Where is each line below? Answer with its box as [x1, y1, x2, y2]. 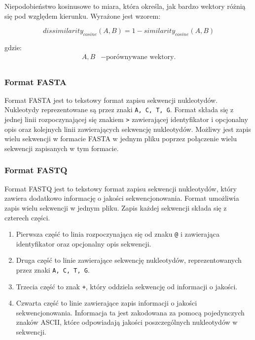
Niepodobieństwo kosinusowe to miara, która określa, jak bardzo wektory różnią [4, 1, 246, 11]
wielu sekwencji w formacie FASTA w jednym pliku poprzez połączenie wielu [4, 133, 237, 144]
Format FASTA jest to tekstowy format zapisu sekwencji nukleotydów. [4, 94, 218, 105]
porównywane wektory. [106, 53, 176, 61]
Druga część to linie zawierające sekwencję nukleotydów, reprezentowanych [16, 255, 242, 265]
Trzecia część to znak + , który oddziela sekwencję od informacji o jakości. [16, 281, 238, 291]
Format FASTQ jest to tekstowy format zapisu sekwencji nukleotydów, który [4, 183, 237, 193]
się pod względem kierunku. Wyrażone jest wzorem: [4, 10, 161, 21]
